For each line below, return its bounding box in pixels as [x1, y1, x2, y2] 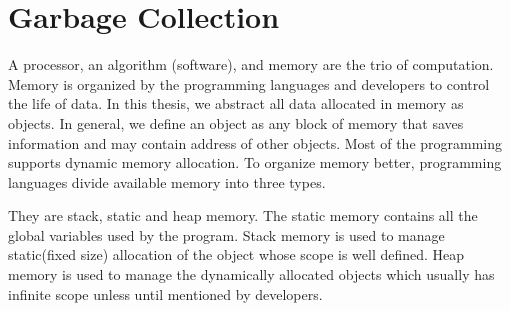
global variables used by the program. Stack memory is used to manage [8, 224, 445, 245]
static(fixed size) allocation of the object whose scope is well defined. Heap [8, 244, 465, 265]
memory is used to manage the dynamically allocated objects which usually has [8, 264, 495, 285]
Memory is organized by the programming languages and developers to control [8, 73, 490, 94]
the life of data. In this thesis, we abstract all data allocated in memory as [8, 93, 464, 114]
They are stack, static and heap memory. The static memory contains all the [8, 205, 478, 226]
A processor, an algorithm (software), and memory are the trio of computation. [8, 54, 494, 75]
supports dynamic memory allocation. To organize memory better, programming [8, 152, 502, 173]
